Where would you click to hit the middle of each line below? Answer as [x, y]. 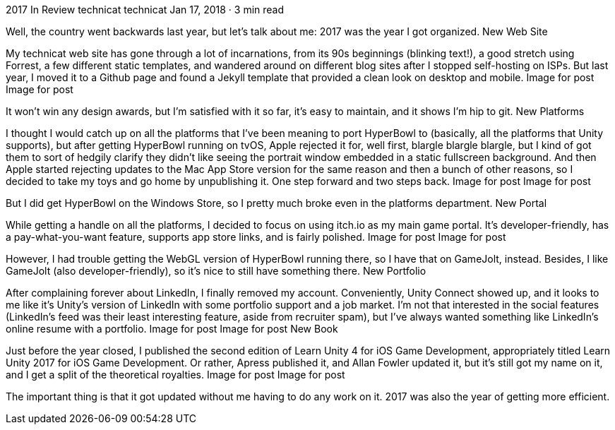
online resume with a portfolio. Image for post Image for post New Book [172, 329]
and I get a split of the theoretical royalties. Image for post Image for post [175, 375]
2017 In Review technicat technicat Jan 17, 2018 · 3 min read [145, 10]
